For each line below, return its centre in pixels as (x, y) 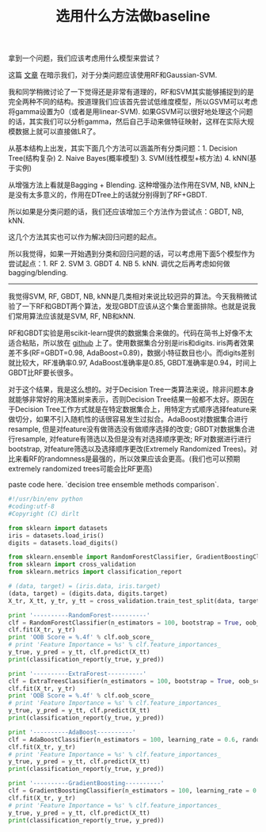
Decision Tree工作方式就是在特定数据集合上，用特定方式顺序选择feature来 (136, 410)
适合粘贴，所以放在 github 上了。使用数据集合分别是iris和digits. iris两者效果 (131, 343)
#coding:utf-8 (32, 507)
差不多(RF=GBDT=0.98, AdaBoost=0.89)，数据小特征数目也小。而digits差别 (131, 353)
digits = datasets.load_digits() (63, 543)
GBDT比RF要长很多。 (43, 372)
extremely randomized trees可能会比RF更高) (80, 469)
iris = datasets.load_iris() (56, 536)
